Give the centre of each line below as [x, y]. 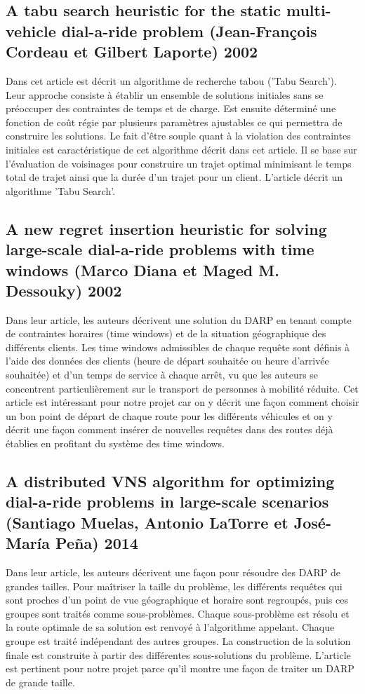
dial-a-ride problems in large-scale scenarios [167, 502]
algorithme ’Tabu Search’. [61, 190]
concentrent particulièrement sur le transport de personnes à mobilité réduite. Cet [182, 388]
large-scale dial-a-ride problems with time [160, 249]
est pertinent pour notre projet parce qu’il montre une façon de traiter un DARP [180, 668]
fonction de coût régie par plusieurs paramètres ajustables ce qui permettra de [174, 122]
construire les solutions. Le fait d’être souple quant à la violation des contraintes [178, 136]
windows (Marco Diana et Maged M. [142, 270]
